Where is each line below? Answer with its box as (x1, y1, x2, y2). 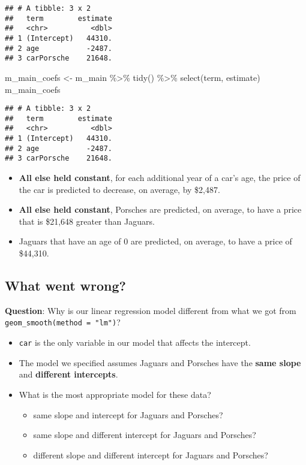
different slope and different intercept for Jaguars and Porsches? (33, 448, 268, 461)
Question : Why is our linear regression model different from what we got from (5, 304, 296, 316)
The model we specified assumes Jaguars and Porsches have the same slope (19, 356, 301, 369)
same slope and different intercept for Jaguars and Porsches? (33, 428, 256, 441)
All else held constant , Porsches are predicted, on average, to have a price (19, 203, 302, 216)
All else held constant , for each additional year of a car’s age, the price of (19, 171, 301, 184)
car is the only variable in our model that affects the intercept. (19, 336, 251, 349)
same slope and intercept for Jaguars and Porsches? (33, 408, 223, 421)
